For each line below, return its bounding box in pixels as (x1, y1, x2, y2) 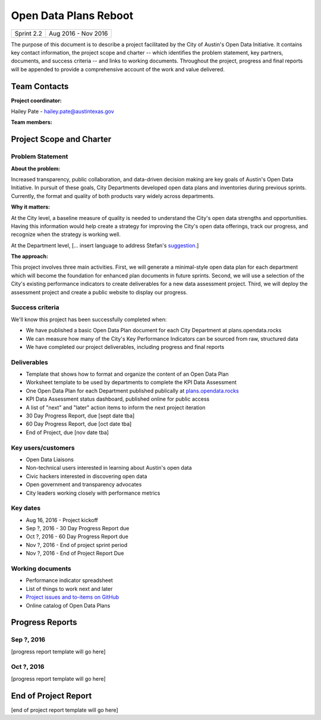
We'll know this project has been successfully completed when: (11, 316, 167, 323)
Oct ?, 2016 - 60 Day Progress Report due (26, 533, 129, 540)
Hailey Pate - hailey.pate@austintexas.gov (11, 108, 114, 115)
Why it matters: (11, 203, 51, 210)
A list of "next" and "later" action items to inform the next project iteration (26, 404, 206, 411)
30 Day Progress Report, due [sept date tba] (26, 412, 135, 419)
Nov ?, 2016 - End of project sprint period (26, 541, 128, 548)
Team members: (11, 119, 53, 126)
